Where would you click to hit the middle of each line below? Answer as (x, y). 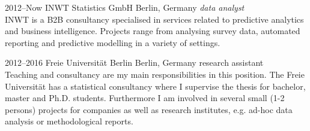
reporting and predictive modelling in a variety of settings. (113, 42)
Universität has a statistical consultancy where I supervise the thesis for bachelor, (155, 86)
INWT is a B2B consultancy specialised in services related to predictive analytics (154, 19)
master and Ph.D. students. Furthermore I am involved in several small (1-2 (145, 98)
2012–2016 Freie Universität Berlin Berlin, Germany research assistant (134, 63)
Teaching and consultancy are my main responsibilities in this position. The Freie (155, 74)
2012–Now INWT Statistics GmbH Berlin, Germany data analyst (125, 7)
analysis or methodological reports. (69, 121)
